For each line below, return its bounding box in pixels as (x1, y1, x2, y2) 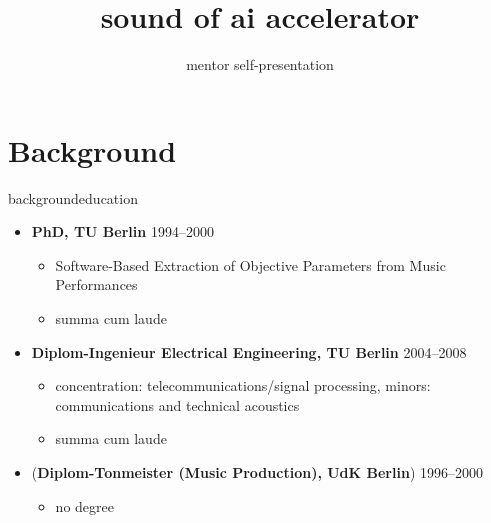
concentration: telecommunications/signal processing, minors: (55, 375, 431, 396)
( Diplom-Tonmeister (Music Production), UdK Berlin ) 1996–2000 (31, 462, 483, 482)
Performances (55, 274, 138, 295)
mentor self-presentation (186, 54, 334, 75)
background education (8, 187, 138, 208)
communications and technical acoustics (55, 394, 300, 415)
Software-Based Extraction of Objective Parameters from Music (55, 254, 446, 275)
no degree (55, 495, 114, 516)
